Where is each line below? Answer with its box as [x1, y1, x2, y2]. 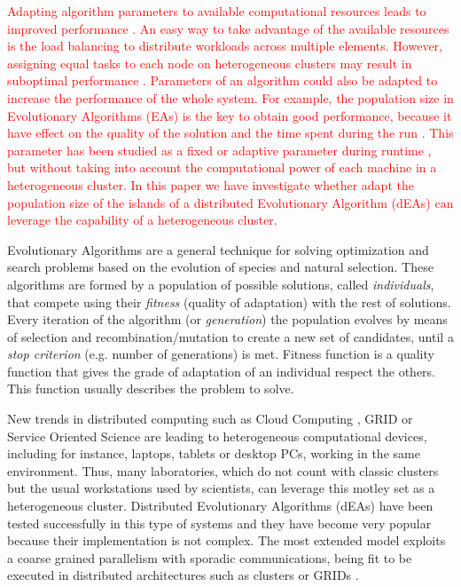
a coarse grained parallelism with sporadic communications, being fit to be [7, 548, 412, 567]
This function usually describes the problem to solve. [7, 379, 294, 398]
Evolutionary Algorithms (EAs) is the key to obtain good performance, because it [7, 106, 452, 124]
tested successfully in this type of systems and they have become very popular [7, 513, 432, 532]
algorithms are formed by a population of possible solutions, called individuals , [7, 274, 434, 293]
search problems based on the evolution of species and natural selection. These [7, 258, 434, 276]
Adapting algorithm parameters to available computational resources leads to [7, 2, 426, 20]
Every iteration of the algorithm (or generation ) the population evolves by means [7, 310, 448, 329]
